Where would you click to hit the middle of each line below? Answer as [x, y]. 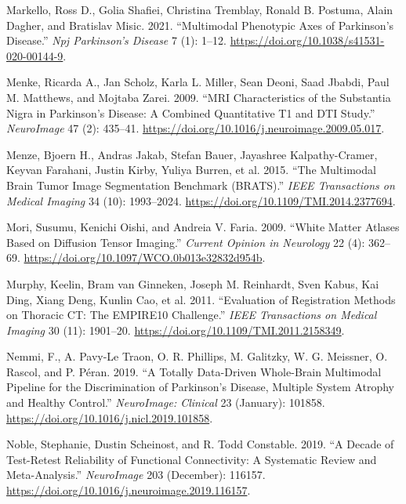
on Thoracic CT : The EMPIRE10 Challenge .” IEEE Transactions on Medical [192, 315]
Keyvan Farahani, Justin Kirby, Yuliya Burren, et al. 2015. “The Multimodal [191, 170]
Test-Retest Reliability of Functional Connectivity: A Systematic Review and [192, 459]
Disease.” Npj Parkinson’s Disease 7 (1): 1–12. [116, 40]
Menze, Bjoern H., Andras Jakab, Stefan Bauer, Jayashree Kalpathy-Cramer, [192, 154]
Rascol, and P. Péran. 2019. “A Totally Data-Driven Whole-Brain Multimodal [194, 371]
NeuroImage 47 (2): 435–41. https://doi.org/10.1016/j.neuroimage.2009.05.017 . [196, 128]
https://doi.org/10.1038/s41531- [307, 40]
